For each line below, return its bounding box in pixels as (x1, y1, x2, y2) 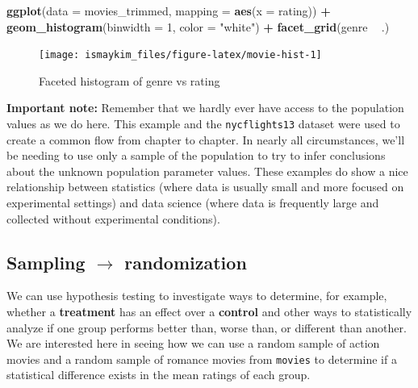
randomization (124, 249, 247, 274)
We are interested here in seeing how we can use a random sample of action (6, 335, 380, 352)
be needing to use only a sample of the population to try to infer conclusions (6, 147, 386, 164)
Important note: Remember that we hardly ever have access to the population (6, 99, 404, 116)
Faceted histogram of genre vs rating (39, 72, 220, 89)
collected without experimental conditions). (6, 210, 220, 227)
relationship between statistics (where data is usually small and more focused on (6, 178, 404, 195)
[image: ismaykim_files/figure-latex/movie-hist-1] (39, 49, 322, 61)
